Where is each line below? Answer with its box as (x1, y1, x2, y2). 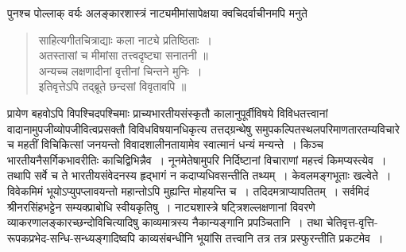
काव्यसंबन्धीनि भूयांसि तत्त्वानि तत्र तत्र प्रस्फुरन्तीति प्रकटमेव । (138, 229, 384, 246)
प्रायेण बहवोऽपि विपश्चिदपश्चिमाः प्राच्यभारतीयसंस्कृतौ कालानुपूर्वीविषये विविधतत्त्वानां (7, 104, 328, 121)
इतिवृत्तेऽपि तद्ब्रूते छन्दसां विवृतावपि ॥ (38, 78, 187, 95)
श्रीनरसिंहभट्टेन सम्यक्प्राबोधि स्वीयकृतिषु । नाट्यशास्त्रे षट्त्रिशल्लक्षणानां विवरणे (7, 198, 315, 215)
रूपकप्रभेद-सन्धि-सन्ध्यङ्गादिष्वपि (7, 229, 135, 246)
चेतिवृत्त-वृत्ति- (326, 214, 378, 231)
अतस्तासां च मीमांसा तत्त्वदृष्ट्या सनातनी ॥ (38, 47, 208, 64)
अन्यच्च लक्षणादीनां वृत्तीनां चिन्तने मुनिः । (38, 62, 203, 79)
